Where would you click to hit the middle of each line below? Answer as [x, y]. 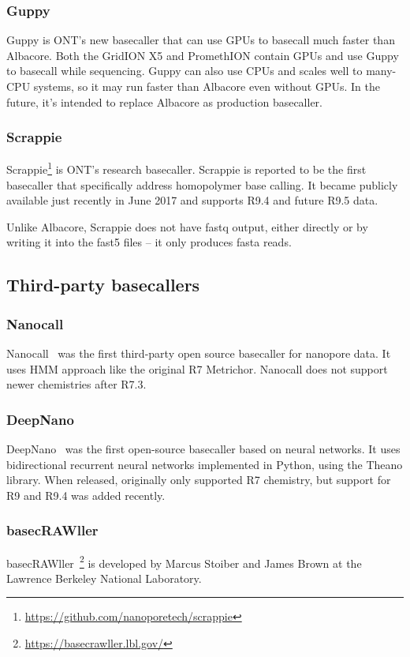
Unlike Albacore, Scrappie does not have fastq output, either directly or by [187, 226]
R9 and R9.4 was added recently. [86, 495]
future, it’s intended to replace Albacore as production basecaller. [165, 101]
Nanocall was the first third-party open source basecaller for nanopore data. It [199, 353]
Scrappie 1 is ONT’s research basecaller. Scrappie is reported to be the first [186, 168]
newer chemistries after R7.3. [76, 384]
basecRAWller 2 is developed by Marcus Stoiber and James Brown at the [184, 561]
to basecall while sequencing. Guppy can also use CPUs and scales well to [184, 71]
